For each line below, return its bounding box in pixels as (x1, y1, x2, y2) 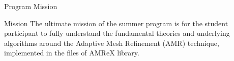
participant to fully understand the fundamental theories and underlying (4, 28, 230, 38)
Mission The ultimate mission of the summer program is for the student (4, 18, 228, 28)
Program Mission (4, 1, 57, 11)
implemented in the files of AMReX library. (4, 47, 139, 58)
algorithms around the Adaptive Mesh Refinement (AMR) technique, (4, 37, 219, 48)
